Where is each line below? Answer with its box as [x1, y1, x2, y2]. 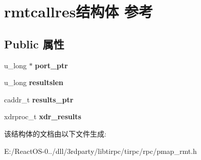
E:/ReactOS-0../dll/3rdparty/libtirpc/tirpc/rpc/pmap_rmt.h [4, 145, 197, 156]
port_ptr [35, 60, 68, 70]
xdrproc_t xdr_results [4, 111, 81, 122]
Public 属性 [4, 36, 64, 51]
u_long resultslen [4, 77, 63, 88]
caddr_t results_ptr [4, 94, 74, 104]
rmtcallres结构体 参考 [4, 1, 153, 22]
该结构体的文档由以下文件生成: [4, 128, 106, 139]
